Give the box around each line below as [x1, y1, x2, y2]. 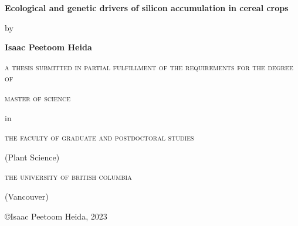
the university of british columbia [5, 170, 132, 183]
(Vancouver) [5, 190, 49, 202]
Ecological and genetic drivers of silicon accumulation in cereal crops [5, 2, 289, 13]
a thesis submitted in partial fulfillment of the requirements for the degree [5, 60, 293, 73]
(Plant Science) [5, 150, 60, 163]
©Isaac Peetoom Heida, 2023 [5, 210, 107, 222]
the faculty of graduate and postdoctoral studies [5, 131, 194, 143]
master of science [5, 91, 70, 104]
